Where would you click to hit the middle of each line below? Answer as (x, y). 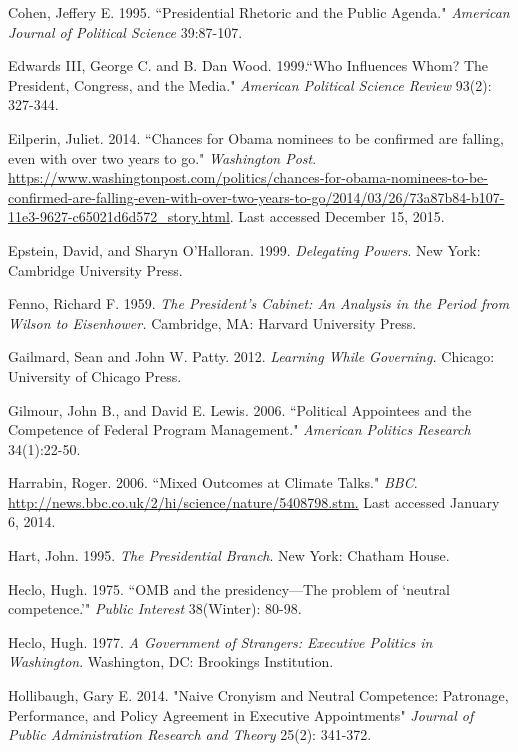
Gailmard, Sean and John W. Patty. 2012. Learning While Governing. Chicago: (251, 356)
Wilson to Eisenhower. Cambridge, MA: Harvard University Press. (212, 322)
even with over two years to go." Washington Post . (162, 157)
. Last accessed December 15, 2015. (337, 216)
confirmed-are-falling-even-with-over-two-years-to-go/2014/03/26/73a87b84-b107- (256, 196)
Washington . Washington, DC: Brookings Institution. (171, 661)
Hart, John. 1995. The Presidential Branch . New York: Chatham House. (229, 555)
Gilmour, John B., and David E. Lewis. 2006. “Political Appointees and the (240, 409)
